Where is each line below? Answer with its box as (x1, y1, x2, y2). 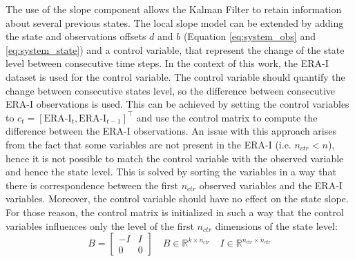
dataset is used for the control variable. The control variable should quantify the (6, 69, 345, 84)
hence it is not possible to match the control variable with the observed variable (6, 151, 344, 165)
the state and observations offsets (6, 29, 146, 43)
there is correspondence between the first (6, 177, 179, 192)
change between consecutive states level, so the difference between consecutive (6, 83, 336, 97)
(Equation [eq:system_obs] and (183, 29, 316, 43)
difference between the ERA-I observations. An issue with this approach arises (6, 124, 336, 138)
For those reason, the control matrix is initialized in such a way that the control (6, 204, 344, 219)
